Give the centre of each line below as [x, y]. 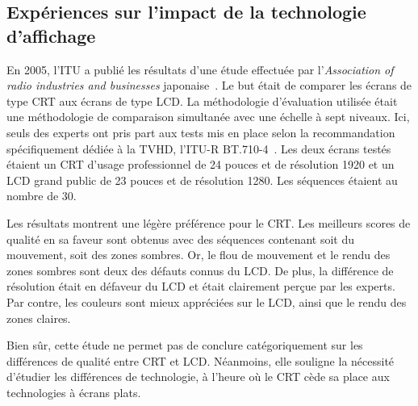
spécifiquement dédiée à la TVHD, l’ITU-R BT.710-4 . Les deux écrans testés [199, 148]
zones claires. [39, 318]
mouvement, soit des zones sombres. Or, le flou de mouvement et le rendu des [199, 255]
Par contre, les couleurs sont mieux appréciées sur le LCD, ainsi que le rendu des [207, 301]
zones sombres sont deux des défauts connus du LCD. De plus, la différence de [200, 270]
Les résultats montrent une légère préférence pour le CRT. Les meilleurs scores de [209, 222]
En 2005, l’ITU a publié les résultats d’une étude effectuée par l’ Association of [200, 69]
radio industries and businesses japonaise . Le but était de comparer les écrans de [209, 85]
